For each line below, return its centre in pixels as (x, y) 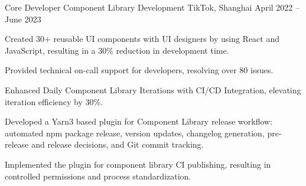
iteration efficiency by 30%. (54, 101)
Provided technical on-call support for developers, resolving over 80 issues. (139, 70)
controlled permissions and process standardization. (98, 176)
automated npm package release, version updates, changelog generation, (135, 133)
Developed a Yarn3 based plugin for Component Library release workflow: (139, 121)
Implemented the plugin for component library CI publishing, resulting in (138, 164)
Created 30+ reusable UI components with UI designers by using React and (142, 39)
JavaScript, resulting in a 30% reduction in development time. (117, 50)
